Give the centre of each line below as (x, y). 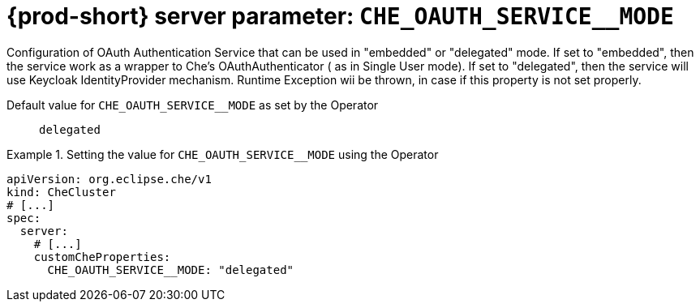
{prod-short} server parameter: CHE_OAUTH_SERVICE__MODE (340, 16)
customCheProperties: (102, 257)
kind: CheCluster (61, 192)
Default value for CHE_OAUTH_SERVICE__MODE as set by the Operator (193, 105)
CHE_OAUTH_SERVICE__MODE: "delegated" (171, 269)
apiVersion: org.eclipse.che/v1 (109, 179)
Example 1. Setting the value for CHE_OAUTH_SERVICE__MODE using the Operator (223, 154)
